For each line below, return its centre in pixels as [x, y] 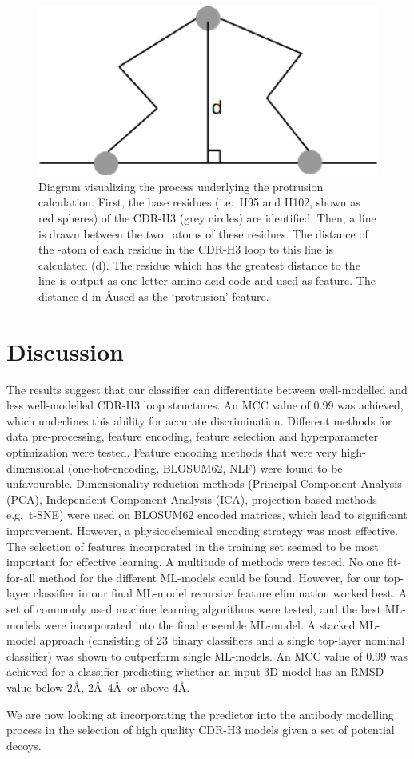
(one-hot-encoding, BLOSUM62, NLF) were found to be [205, 467]
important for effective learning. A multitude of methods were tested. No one [195, 562]
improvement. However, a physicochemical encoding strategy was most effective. [202, 530]
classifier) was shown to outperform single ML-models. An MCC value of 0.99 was [207, 655]
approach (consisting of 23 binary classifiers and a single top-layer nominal [222, 640]
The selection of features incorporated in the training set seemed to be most [193, 546]
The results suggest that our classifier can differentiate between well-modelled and [207, 389]
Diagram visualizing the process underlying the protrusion [181, 186]
